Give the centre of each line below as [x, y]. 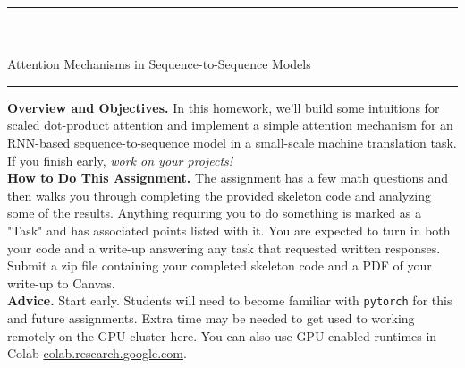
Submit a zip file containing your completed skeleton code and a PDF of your [220, 265]
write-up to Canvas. [61, 282]
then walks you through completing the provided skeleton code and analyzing [219, 195]
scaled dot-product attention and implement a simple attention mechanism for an [230, 125]
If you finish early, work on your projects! [120, 160]
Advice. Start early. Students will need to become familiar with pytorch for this [230, 300]
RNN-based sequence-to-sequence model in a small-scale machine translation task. [232, 142]
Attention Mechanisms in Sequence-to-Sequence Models [159, 64]
